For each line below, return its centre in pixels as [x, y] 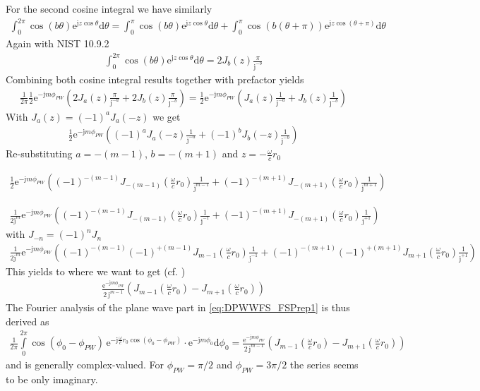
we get [167, 116]
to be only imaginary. [52, 379]
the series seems [324, 365]
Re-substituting [39, 154]
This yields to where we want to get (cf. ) [96, 271]
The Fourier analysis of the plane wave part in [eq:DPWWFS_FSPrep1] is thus [178, 307]
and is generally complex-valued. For [85, 365]
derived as [28, 321]
